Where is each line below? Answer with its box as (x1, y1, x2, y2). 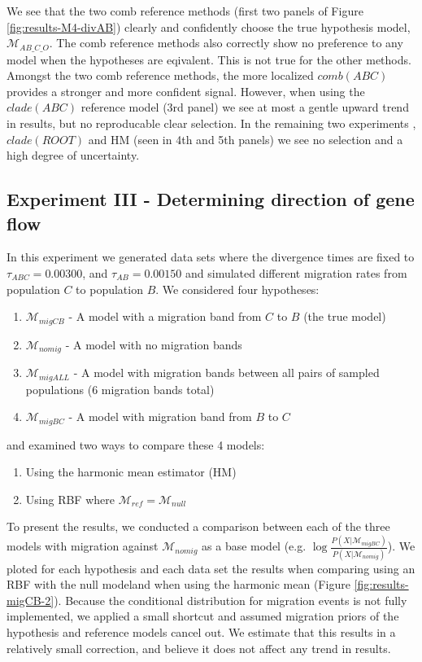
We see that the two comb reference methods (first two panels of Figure (7, 2, 363, 19)
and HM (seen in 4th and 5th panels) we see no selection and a (88, 130, 403, 147)
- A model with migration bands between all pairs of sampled (73, 364, 380, 381)
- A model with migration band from (68, 408, 252, 425)
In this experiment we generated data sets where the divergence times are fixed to (7, 248, 415, 265)
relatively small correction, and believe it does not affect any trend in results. (7, 639, 391, 656)
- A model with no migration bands (65, 335, 242, 353)
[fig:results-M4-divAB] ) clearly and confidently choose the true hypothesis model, (7, 18, 411, 35)
